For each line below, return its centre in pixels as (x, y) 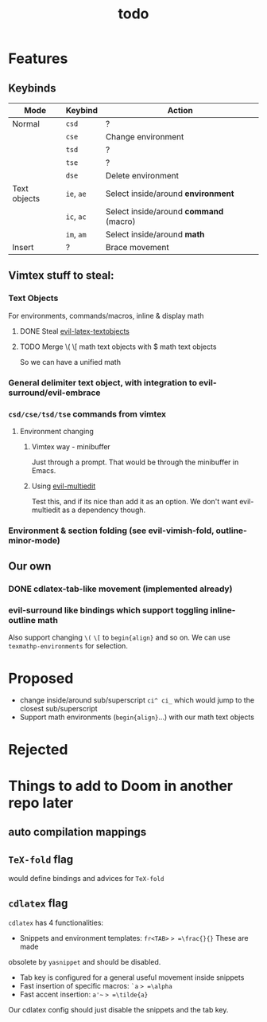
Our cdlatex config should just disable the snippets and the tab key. (118, 1009)
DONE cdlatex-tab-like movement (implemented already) (120, 589)
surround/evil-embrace (54, 393)
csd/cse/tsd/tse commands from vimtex (87, 413)
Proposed (41, 678)
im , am (76, 234)
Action (180, 110)
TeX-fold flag (41, 859)
